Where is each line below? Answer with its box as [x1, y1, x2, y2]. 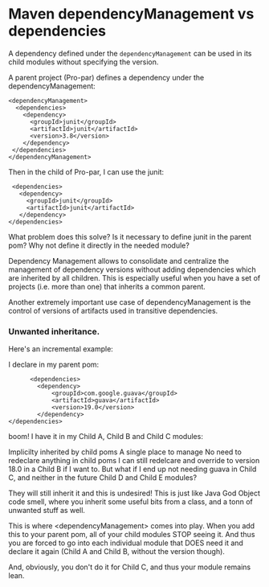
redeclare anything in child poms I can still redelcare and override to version [8, 456, 260, 466]
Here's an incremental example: [8, 344, 114, 354]
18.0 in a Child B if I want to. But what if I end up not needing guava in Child [8, 464, 257, 474]
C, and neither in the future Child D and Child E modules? [8, 473, 198, 482]
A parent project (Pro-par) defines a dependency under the [8, 72, 205, 82]
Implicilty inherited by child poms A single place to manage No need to [8, 447, 243, 457]
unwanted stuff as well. [8, 506, 86, 515]
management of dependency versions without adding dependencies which [8, 265, 256, 274]
